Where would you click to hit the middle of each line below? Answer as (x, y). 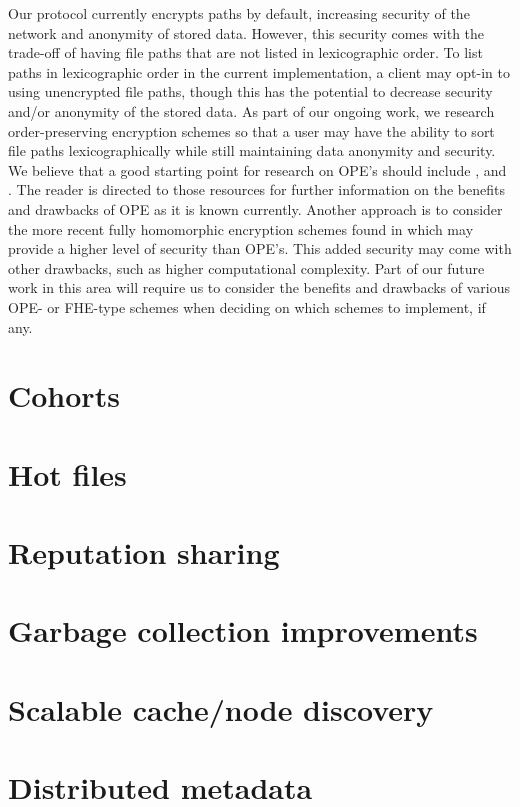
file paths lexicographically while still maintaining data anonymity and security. (252, 150)
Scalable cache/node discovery (221, 708)
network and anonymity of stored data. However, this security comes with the (246, 32)
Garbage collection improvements (243, 630)
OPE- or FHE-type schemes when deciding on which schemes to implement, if (247, 306)
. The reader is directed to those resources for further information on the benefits (256, 189)
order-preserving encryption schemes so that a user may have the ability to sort (251, 130)
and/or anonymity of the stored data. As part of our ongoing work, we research (251, 110)
